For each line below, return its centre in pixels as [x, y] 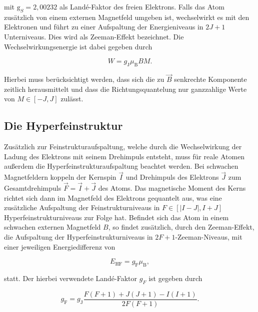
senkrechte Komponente [210, 79]
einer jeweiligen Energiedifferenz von [60, 246]
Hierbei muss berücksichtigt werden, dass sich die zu [84, 79]
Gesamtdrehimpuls [33, 187]
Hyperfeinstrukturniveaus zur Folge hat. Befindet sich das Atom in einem [116, 217]
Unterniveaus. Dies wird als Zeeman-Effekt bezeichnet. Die [94, 36]
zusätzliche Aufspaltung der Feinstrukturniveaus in [82, 207]
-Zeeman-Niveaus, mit [209, 236]
